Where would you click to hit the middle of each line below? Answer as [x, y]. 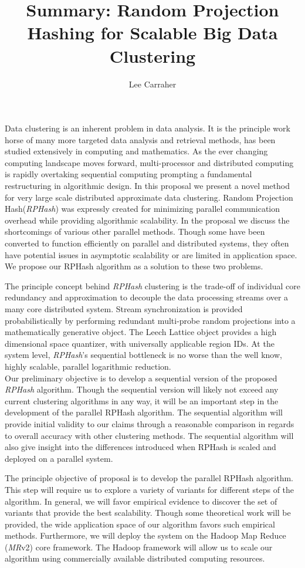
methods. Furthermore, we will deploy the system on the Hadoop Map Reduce [145, 535]
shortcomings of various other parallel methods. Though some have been [135, 231]
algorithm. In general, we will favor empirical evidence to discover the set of [141, 501]
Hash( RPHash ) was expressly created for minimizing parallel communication [143, 209]
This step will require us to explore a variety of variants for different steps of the [150, 489]
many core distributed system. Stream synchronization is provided [124, 309]
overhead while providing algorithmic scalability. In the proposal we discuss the [147, 220]
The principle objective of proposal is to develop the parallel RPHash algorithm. [149, 478]
